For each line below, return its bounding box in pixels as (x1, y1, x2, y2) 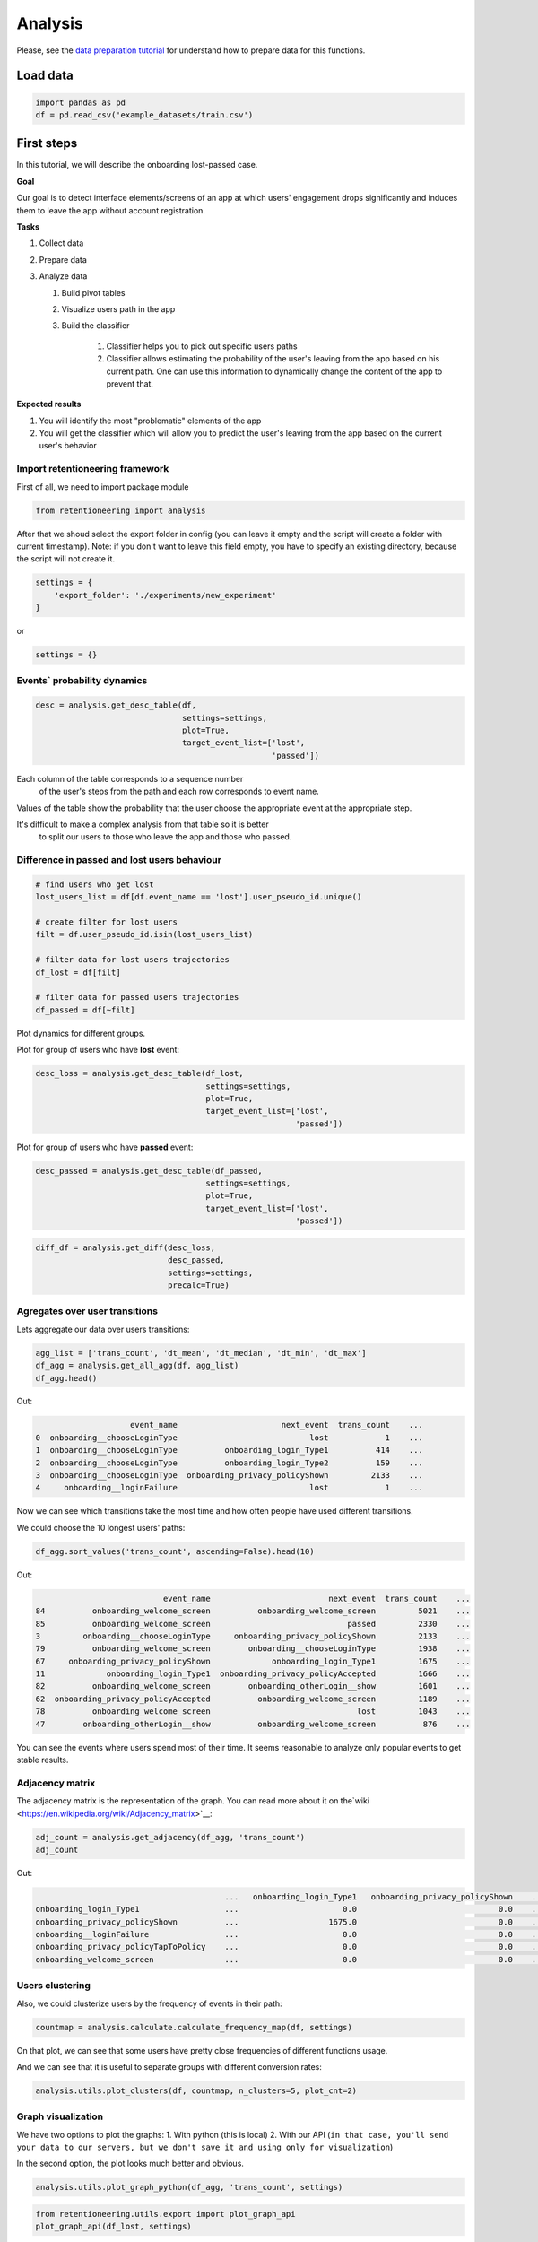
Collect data (39, 238, 84, 248)
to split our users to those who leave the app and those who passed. (39, 831, 292, 842)
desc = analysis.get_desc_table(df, (35, 700, 197, 710)
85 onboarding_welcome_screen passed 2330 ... (35, 1619, 471, 1629)
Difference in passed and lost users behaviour (16, 854, 221, 866)
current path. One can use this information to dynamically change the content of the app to (106, 366, 443, 377)
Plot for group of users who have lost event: (16, 1045, 179, 1056)
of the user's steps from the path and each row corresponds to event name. (39, 786, 320, 797)
